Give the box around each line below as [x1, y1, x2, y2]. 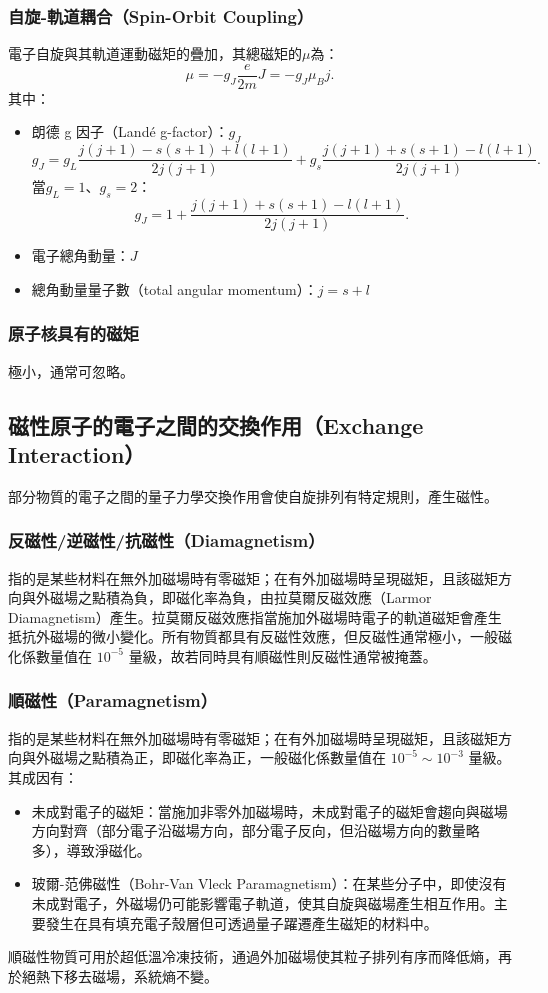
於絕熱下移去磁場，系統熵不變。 [8, 965, 218, 986]
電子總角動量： [31, 245, 130, 266]
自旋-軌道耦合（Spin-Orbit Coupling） [8, 3, 314, 28]
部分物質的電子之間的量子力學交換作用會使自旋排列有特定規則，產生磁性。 [8, 485, 498, 506]
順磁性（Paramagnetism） [8, 688, 218, 713]
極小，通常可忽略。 [8, 360, 134, 381]
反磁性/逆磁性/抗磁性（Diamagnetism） [8, 528, 325, 553]
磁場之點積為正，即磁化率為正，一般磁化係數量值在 [49, 747, 386, 768]
